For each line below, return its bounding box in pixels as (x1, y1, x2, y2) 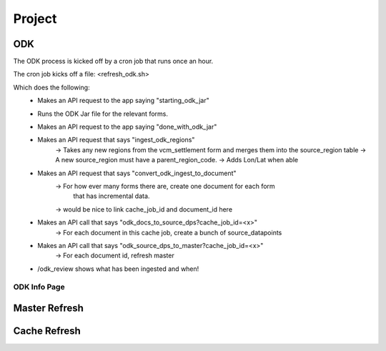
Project (13, 11, 57, 26)
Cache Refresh (13, 325, 81, 337)
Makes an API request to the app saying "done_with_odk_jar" (37, 122, 217, 132)
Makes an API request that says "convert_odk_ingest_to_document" (37, 169, 237, 177)
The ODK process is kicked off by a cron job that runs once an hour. (13, 57, 214, 66)
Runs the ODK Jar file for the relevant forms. (37, 109, 168, 118)
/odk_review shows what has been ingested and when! (37, 265, 199, 273)
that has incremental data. (73, 192, 150, 200)
